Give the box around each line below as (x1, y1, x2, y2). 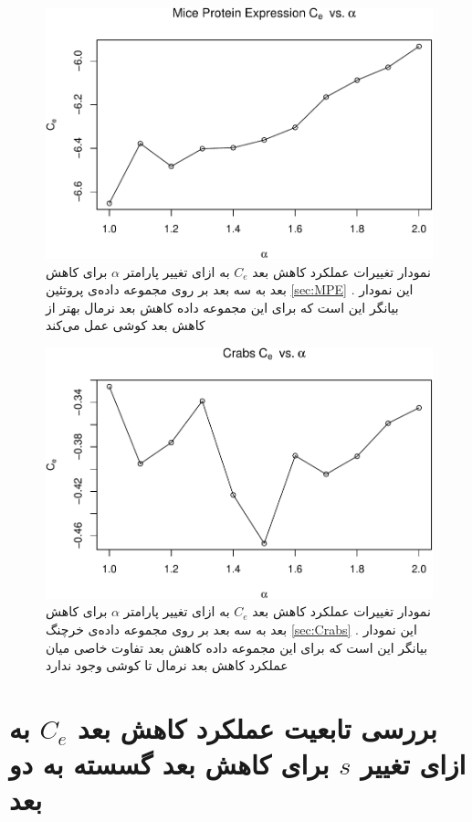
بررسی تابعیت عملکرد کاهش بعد (77, 709, 437, 746)
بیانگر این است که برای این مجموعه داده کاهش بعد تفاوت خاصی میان (46, 637, 428, 657)
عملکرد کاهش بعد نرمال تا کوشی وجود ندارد (46, 656, 288, 675)
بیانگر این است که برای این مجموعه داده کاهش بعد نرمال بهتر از (46, 297, 399, 316)
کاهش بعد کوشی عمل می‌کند (46, 315, 205, 335)
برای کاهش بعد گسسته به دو (9, 745, 330, 783)
